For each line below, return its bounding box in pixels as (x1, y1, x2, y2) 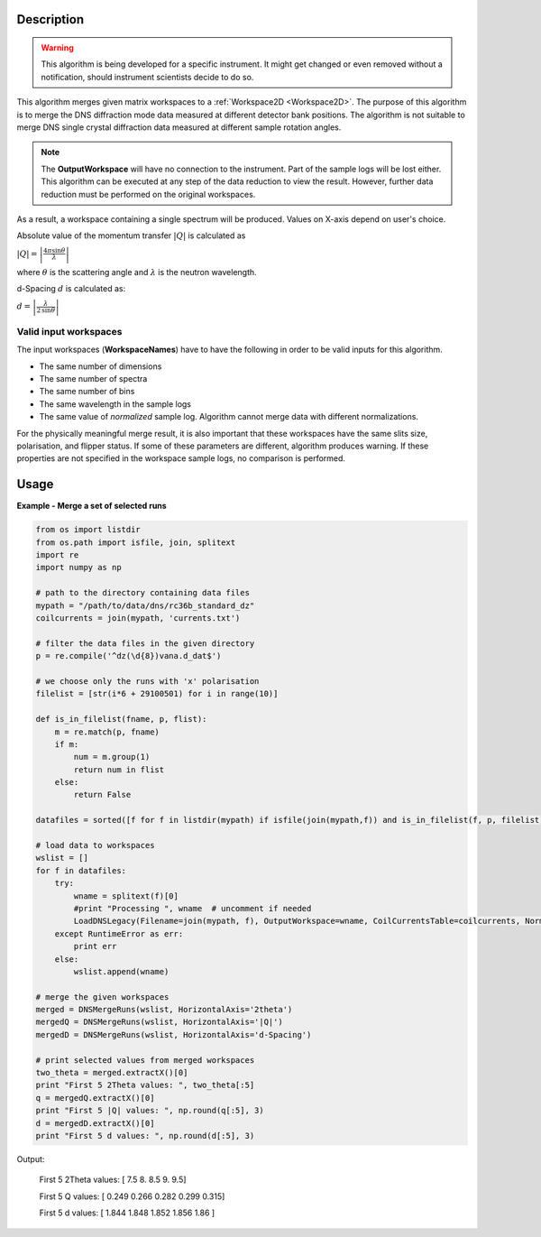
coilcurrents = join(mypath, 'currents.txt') (35, 613, 241, 623)
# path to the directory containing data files (35, 587, 250, 598)
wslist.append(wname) (73, 966, 170, 976)
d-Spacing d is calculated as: (16, 283, 126, 294)
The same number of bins (39, 386, 135, 397)
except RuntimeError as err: (54, 928, 184, 938)
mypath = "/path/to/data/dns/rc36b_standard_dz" (35, 600, 255, 611)
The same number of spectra (39, 374, 148, 384)
